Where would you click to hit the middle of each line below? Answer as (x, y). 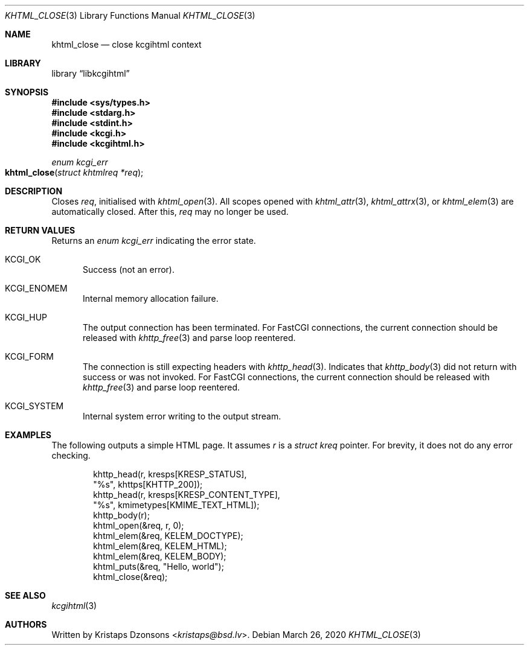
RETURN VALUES (40, 230)
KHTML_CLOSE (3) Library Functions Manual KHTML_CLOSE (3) (130, 15)
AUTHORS (26, 624)
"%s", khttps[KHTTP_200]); (148, 484)
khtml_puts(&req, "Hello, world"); (159, 566)
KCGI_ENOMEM (36, 288)
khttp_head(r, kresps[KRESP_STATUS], (170, 474)
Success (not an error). (129, 269)
